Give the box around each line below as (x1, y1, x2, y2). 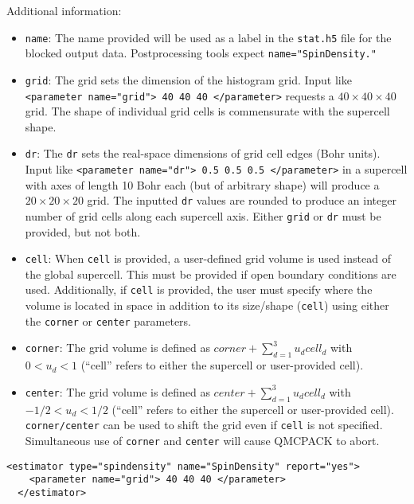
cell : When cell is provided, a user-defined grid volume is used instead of (25, 250, 391, 267)
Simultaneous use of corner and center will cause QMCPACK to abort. (25, 432, 380, 448)
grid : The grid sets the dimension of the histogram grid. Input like (25, 71, 352, 88)
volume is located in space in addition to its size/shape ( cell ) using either (25, 297, 389, 314)
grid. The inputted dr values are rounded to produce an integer (87, 192, 396, 209)
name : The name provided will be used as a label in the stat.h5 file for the (25, 29, 392, 45)
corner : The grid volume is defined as (25, 339, 210, 356)
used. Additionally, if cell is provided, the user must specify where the (25, 281, 373, 298)
